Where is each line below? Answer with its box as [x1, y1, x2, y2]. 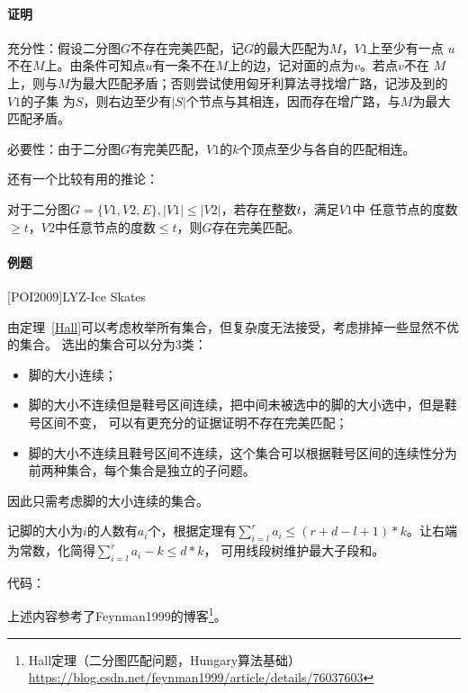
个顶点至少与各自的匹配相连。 [238, 139, 416, 157]
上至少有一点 [367, 38, 444, 57]
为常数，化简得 [7, 541, 95, 560]
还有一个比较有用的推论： [7, 169, 158, 188]
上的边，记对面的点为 [228, 56, 355, 75]
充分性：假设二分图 [7, 38, 121, 57]
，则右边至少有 [83, 91, 172, 110]
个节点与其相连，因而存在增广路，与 [185, 91, 400, 110]
